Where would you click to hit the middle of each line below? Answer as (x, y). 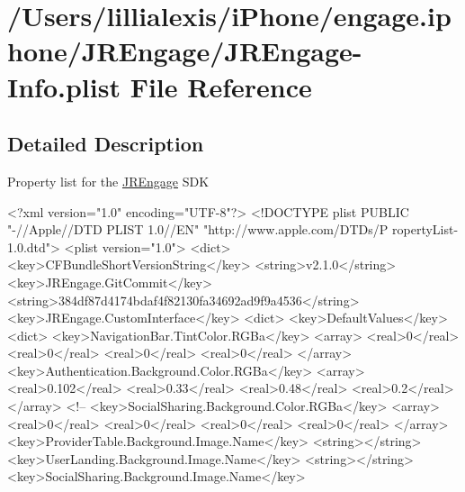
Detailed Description (106, 144)
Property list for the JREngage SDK (108, 181)
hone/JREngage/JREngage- (185, 51)
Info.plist (64, 86)
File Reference (221, 86)
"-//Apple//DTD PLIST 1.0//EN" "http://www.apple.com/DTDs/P (198, 229)
